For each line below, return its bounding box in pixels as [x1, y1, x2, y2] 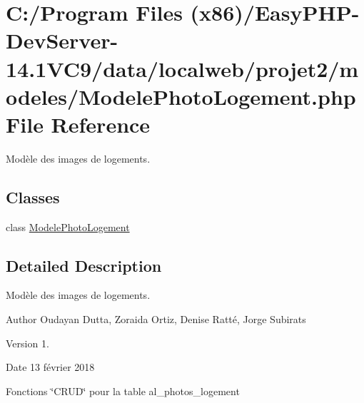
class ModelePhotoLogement [6, 219, 130, 234]
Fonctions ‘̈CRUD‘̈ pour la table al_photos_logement [6, 383, 240, 398]
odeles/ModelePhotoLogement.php [6, 81, 356, 111]
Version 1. [6, 335, 49, 350]
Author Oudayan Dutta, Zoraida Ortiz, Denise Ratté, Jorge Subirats [6, 312, 306, 327]
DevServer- [6, 26, 118, 55]
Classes [6, 185, 60, 208]
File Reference [6, 109, 151, 138]
